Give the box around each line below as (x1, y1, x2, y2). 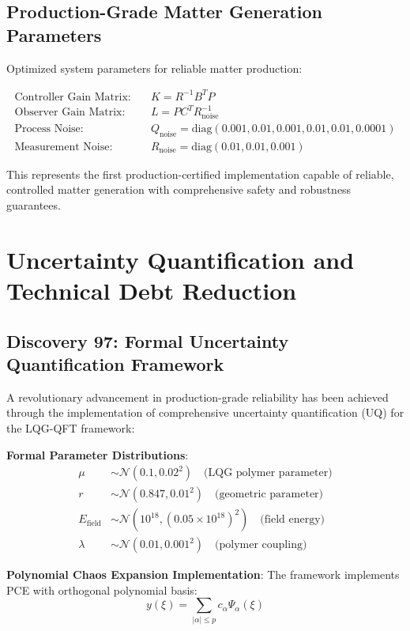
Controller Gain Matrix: (14, 91, 131, 103)
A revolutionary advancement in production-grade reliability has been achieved (6, 388, 389, 405)
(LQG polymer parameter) (204, 467, 333, 479)
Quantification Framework (6, 351, 224, 376)
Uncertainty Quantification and (6, 243, 355, 275)
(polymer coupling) (215, 539, 307, 551)
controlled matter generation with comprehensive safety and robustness (6, 181, 352, 198)
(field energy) (260, 514, 325, 526)
